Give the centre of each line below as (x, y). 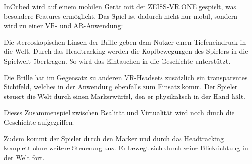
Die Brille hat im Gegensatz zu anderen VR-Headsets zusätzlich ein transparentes (126, 77)
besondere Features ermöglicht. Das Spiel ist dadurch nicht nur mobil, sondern (121, 16)
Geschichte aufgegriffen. (39, 122)
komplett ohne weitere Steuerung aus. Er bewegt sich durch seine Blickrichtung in (126, 148)
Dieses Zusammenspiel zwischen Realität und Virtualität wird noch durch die (119, 112)
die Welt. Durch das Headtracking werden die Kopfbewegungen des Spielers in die (126, 51)
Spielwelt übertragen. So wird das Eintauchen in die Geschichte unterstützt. (117, 60)
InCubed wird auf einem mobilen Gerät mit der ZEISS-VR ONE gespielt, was (120, 6)
